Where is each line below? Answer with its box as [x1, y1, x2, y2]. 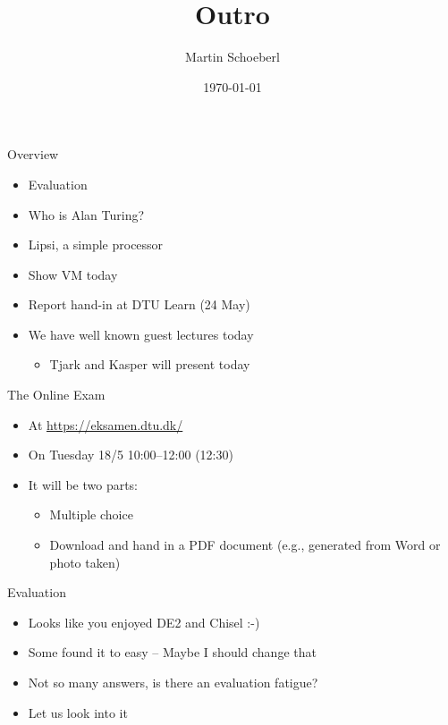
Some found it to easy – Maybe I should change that [28, 643, 317, 662]
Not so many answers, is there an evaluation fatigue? [28, 673, 318, 691]
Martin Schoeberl [185, 47, 280, 66]
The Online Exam [7, 385, 106, 404]
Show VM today [28, 265, 118, 283]
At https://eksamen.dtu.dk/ [28, 415, 183, 434]
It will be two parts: [28, 475, 139, 493]
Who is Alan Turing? [28, 205, 145, 223]
